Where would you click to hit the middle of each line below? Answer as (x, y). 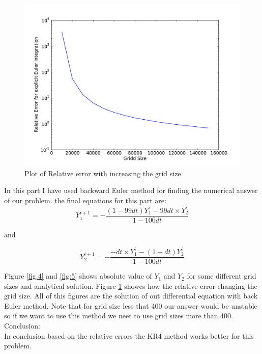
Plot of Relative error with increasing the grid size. (104, 173)
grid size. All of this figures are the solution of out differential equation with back (131, 296)
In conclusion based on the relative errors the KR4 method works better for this (129, 335)
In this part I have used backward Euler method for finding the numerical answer (131, 190)
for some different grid (222, 276)
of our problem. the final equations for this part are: (85, 200)
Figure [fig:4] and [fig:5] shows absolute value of (78, 276)
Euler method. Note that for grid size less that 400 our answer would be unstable (131, 305)
